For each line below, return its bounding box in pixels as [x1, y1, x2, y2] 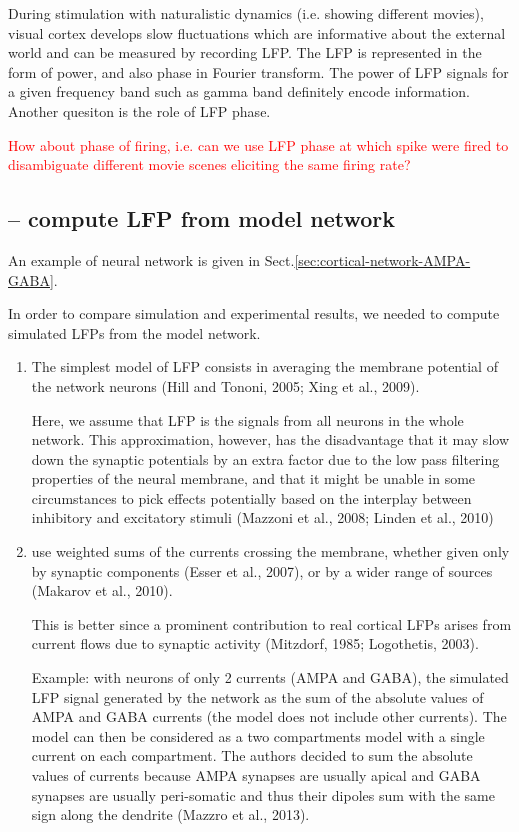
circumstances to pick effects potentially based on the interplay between [31, 487, 472, 508]
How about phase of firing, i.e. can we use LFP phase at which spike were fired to [8, 134, 509, 155]
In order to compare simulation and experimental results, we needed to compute [8, 303, 500, 324]
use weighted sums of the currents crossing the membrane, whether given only [31, 541, 510, 562]
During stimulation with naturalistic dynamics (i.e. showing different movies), [8, 3, 484, 23]
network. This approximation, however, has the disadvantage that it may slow [31, 429, 509, 450]
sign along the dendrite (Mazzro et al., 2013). [31, 804, 310, 825]
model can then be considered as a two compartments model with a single [31, 725, 485, 746]
